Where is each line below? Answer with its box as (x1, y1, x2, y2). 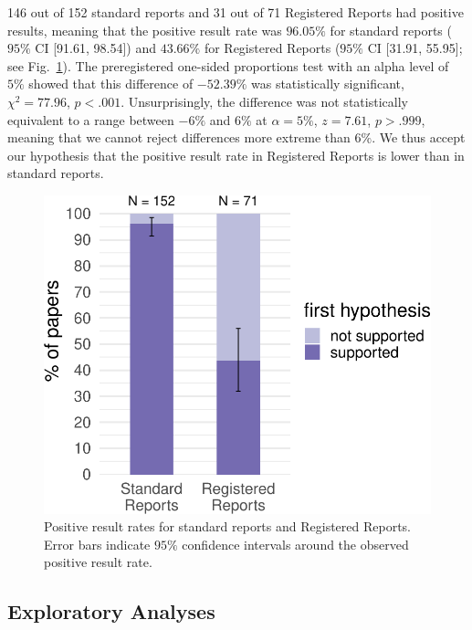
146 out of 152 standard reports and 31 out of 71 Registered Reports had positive (7, 3, 464, 21)
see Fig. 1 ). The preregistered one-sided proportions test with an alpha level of (7, 56, 449, 75)
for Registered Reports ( (204, 38, 341, 58)
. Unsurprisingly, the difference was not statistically (121, 91, 408, 110)
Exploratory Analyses (7, 597, 215, 625)
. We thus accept (372, 128, 466, 147)
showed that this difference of (28, 74, 194, 93)
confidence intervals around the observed (182, 534, 409, 553)
